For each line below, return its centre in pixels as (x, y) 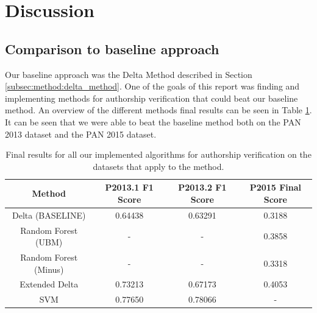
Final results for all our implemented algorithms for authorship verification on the (158, 154)
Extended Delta (49, 284)
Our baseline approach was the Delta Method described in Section (129, 74)
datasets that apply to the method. (158, 166)
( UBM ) (49, 242)
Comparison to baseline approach (112, 48)
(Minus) (49, 269)
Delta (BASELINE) (49, 215)
